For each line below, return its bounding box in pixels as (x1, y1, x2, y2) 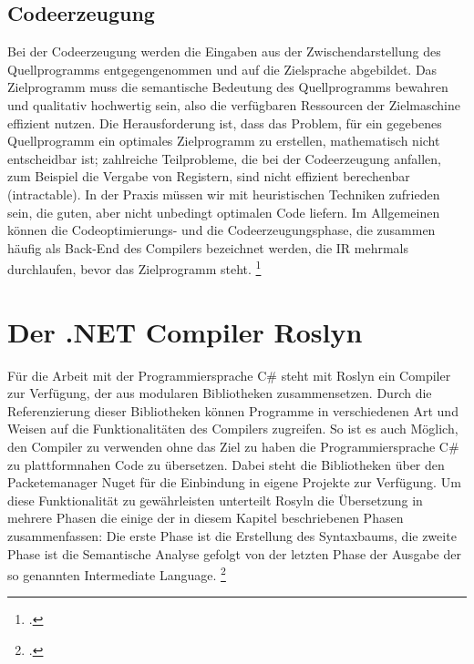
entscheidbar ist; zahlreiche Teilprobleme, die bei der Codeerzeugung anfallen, (7, 148, 441, 168)
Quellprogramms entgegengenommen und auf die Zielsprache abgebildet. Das (7, 59, 438, 78)
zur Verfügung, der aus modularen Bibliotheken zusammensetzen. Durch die (7, 383, 432, 403)
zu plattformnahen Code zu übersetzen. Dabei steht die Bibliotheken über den (7, 455, 445, 474)
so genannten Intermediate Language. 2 (7, 563, 226, 584)
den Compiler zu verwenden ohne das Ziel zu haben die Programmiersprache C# (7, 437, 459, 456)
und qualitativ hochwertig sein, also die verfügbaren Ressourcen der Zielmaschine (7, 95, 460, 114)
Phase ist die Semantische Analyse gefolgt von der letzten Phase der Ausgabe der (7, 544, 461, 563)
